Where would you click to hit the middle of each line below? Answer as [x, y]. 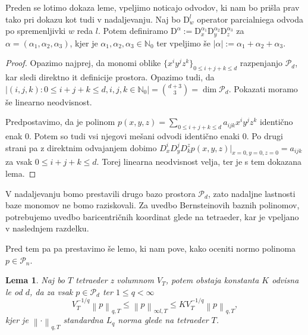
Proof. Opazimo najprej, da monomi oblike [83, 63]
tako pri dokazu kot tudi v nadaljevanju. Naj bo [93, 19]
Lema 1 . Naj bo [35, 280]
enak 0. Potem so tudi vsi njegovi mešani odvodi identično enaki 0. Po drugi [144, 136]
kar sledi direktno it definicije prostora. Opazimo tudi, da [110, 77]
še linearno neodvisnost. [49, 101]
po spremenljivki [36, 31]
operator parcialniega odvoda [250, 19]
